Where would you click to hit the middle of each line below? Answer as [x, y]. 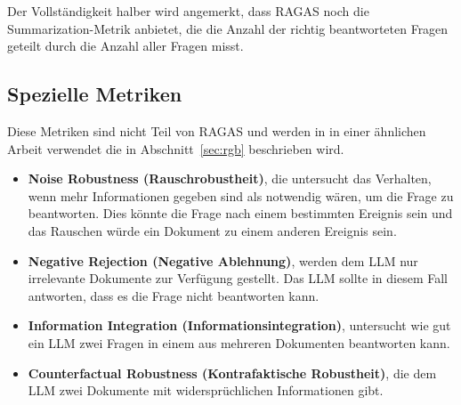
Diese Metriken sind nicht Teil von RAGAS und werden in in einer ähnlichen [217, 130]
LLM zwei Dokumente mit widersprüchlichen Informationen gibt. [206, 390]
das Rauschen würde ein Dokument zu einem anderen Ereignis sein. [212, 230]
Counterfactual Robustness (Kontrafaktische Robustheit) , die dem [232, 373]
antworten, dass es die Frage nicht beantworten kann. [174, 295]
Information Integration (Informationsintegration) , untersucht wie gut [239, 325]
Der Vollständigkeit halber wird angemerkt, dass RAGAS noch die [188, 11]
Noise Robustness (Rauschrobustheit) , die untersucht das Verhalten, [230, 178]
